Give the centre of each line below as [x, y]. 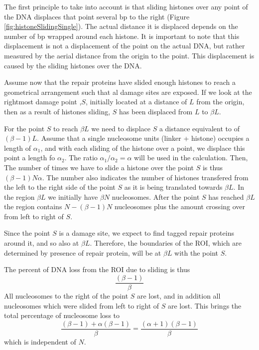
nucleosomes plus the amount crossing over [180, 206]
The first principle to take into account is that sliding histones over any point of [126, 6]
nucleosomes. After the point [156, 196]
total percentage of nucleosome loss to [62, 315]
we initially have [73, 196]
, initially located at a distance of [136, 102]
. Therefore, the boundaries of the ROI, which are [166, 243]
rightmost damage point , [43, 102]
